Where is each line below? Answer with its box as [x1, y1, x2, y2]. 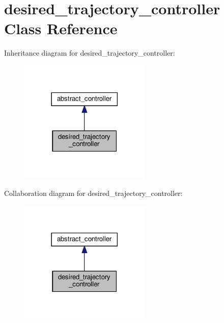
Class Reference [4, 18, 118, 39]
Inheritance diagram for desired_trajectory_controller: [4, 47, 175, 58]
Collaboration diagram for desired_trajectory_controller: [4, 188, 183, 198]
